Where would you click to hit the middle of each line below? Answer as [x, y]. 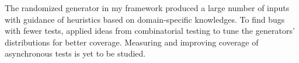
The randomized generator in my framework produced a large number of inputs [147, 8]
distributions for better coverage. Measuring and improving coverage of [132, 42]
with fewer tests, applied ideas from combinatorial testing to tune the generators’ [150, 31]
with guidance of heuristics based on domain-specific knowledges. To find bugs [145, 19]
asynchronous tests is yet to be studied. [75, 53]
